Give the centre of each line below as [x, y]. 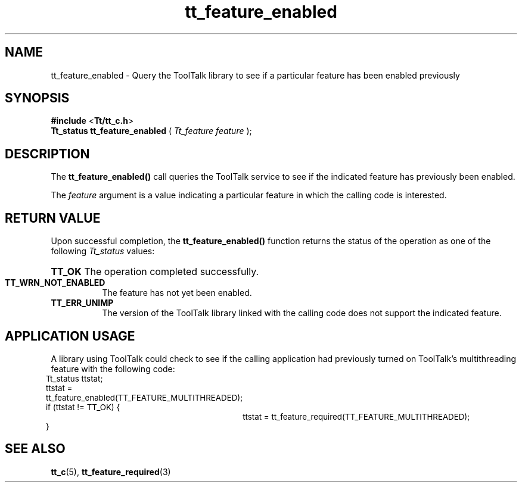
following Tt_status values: [103, 251]
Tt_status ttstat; [74, 378]
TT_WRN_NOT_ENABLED [55, 283]
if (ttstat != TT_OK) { [83, 407]
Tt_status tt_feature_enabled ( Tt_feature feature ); [151, 131]
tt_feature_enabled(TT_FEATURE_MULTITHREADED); [144, 397]
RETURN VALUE [53, 218]
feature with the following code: [113, 369]
